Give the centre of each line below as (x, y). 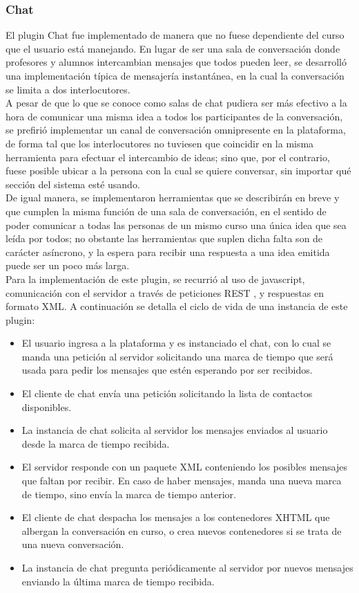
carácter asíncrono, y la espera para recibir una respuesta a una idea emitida (168, 252)
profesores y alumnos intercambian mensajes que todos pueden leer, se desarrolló (176, 62)
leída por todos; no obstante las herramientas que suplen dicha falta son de (164, 238)
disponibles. (47, 407)
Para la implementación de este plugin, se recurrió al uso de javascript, (155, 279)
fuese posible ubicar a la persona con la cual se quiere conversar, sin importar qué (178, 171)
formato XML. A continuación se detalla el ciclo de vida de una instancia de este (177, 306)
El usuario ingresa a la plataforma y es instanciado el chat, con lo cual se (176, 343)
